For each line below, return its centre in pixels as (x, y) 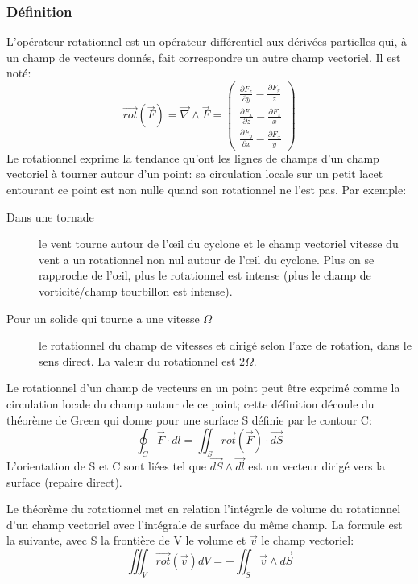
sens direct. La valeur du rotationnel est (137, 360)
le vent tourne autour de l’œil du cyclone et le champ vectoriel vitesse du (219, 244)
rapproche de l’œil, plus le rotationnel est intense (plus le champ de (205, 275)
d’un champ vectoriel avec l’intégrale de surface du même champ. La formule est (205, 524)
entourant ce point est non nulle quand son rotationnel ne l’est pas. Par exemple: (207, 189)
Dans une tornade (50, 216)
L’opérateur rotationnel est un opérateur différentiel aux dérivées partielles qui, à (207, 41)
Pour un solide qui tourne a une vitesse (103, 318)
